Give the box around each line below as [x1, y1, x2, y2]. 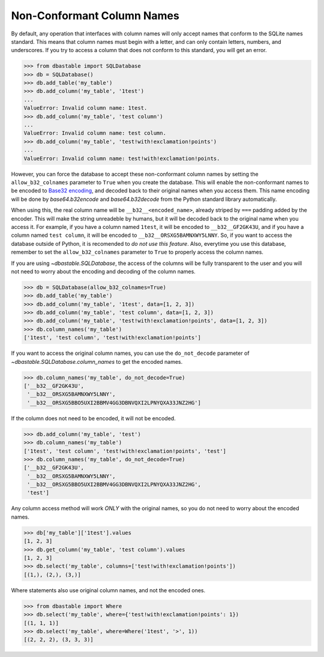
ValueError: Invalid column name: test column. [23, 129, 166, 137]
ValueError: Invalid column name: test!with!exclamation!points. [23, 155, 220, 162]
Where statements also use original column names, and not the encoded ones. [11, 586, 206, 593]
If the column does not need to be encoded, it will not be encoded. [11, 414, 176, 422]
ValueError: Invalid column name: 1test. [23, 105, 148, 111]
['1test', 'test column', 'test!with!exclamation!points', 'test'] [23, 447, 227, 454]
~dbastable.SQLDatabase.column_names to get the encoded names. [11, 358, 183, 365]
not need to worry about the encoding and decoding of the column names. [11, 267, 196, 275]
